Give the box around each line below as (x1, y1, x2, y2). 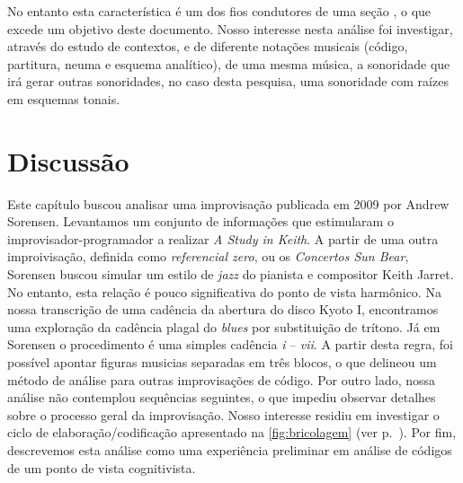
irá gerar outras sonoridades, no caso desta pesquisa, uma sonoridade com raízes (7, 72, 449, 91)
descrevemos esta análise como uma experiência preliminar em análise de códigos (7, 441, 452, 459)
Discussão (7, 142, 129, 179)
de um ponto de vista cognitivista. (7, 458, 196, 477)
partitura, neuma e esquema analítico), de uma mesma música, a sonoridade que (7, 54, 450, 73)
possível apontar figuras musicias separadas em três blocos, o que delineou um (7, 353, 437, 372)
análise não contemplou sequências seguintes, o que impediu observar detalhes (7, 388, 436, 407)
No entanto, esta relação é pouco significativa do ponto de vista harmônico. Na (7, 282, 441, 301)
